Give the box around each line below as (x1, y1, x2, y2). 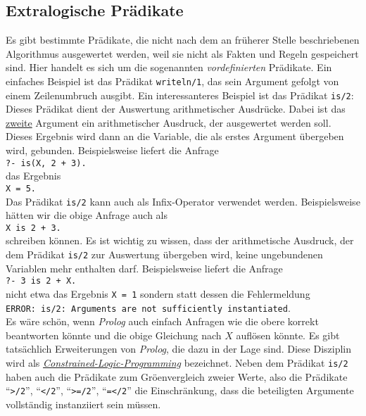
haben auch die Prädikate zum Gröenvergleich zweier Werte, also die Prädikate (6, 369, 348, 384)
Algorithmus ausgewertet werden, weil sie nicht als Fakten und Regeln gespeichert (6, 46, 359, 61)
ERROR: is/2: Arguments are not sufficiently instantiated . (6, 300, 291, 315)
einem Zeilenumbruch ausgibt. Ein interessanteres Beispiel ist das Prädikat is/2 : (6, 87, 354, 102)
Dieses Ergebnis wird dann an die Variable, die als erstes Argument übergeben (6, 129, 344, 144)
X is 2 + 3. (6, 222, 61, 233)
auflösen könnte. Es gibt (236, 327, 340, 342)
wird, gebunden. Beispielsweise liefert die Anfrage (6, 143, 219, 158)
